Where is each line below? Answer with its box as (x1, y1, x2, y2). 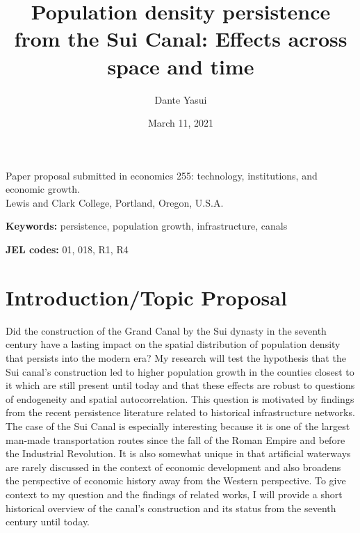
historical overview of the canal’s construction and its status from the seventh (6, 500, 336, 515)
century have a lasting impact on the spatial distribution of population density (6, 337, 341, 351)
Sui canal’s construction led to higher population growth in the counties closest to (6, 364, 354, 379)
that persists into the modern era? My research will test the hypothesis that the (6, 350, 346, 365)
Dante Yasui (154, 92, 207, 106)
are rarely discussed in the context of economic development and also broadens (6, 459, 341, 474)
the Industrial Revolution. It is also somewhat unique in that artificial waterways (6, 446, 351, 461)
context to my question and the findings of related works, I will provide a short (6, 486, 343, 501)
